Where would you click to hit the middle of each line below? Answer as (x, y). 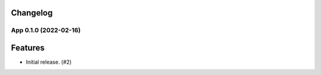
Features (28, 48)
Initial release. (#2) (49, 62)
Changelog (32, 13)
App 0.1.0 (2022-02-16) (46, 30)
